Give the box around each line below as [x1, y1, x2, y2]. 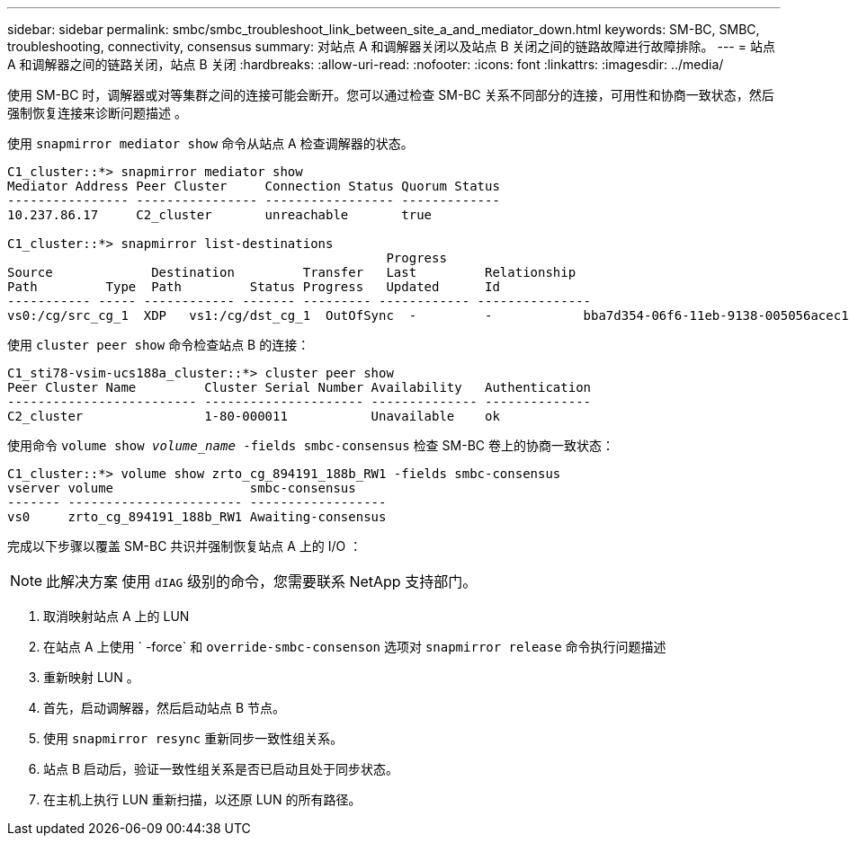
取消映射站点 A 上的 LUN [43, 608, 190, 624]
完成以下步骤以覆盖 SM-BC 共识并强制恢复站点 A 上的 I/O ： [7, 538, 362, 554]
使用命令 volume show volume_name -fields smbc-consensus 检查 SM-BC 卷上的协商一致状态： [7, 438, 614, 453]
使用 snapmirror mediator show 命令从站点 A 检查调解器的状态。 [7, 136, 414, 151]
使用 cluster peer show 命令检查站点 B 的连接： [7, 337, 310, 352]
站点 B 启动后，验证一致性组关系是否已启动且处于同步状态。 [43, 761, 399, 776]
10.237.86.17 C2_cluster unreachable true [7, 208, 433, 222]
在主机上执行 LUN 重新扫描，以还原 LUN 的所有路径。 [43, 792, 362, 807]
